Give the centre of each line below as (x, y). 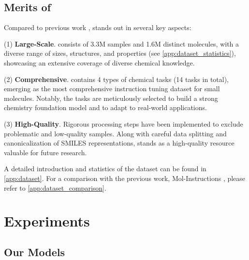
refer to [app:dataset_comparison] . (55, 187)
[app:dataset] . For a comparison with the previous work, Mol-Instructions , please (125, 178)
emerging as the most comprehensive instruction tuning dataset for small (112, 89)
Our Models (34, 252)
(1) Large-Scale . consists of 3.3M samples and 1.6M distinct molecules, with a (122, 43)
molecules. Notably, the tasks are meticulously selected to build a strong (111, 98)
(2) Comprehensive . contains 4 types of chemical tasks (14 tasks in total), (117, 79)
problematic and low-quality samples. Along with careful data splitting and (115, 133)
